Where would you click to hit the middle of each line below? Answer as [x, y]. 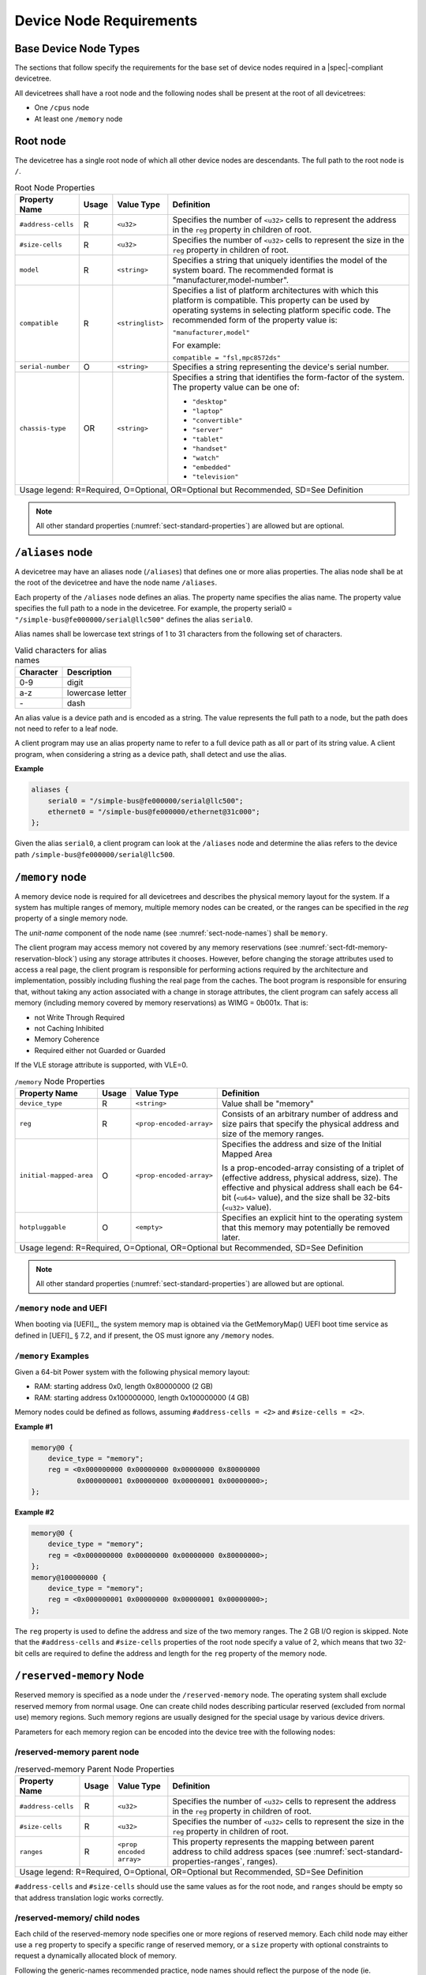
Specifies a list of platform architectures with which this [275, 290]
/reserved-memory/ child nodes [77, 1918]
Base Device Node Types [77, 49]
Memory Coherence [67, 1040]
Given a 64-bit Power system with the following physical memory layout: [132, 1372]
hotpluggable [43, 1227]
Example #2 [34, 1512]
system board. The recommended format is [253, 270]
